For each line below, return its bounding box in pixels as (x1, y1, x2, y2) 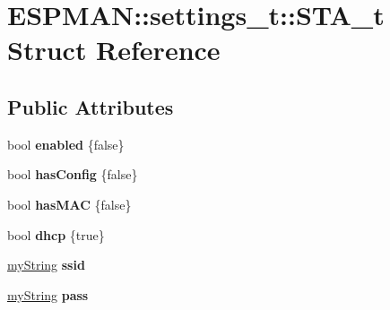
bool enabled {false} (7, 134, 125, 153)
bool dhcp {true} (7, 225, 105, 244)
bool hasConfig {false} (7, 165, 138, 184)
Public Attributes (7, 92, 174, 120)
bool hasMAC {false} (7, 194, 132, 213)
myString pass (7, 285, 89, 304)
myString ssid (7, 255, 85, 274)
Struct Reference (7, 31, 221, 68)
